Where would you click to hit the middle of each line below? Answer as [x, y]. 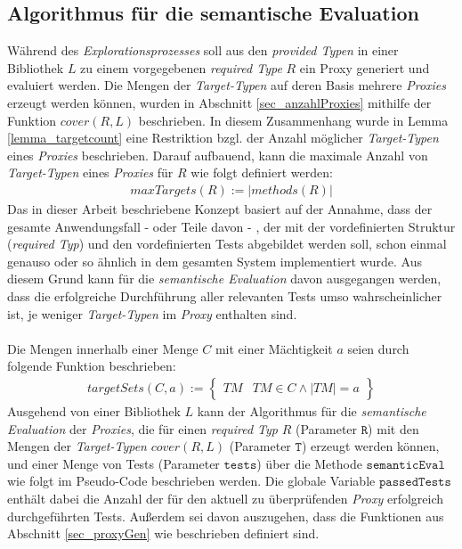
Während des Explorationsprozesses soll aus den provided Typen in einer [203, 50]
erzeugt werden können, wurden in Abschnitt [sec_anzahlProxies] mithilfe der [219, 102]
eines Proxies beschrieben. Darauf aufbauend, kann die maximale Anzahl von [218, 155]
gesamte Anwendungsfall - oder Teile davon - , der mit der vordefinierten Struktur [231, 226]
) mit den [393, 428]
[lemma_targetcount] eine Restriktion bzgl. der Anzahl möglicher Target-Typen [223, 138]
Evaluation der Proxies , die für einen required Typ [142, 428]
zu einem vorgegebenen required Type [181, 67]
